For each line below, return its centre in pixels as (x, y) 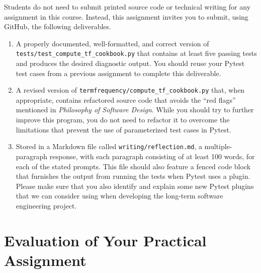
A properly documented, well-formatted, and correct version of (112, 43)
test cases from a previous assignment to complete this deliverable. (118, 73)
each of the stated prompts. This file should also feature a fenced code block (133, 166)
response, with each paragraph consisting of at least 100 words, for (152, 156)
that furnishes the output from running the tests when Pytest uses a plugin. (133, 176)
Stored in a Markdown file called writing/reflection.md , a (109, 146)
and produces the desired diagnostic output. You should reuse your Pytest (130, 63)
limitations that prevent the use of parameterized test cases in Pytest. (123, 129)
